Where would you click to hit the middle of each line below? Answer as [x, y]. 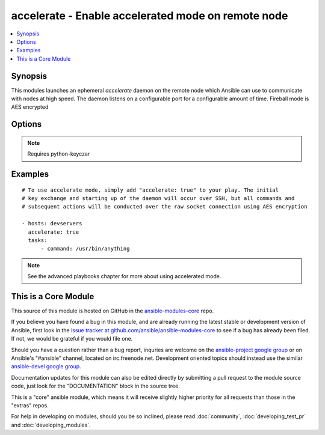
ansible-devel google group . [46, 367]
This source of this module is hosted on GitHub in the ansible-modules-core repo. [113, 311]
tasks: [38, 240]
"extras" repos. [30, 405]
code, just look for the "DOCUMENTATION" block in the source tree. [95, 386]
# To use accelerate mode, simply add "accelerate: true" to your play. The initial [150, 190]
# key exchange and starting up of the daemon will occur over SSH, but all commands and [158, 198]
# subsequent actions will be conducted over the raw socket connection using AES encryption [165, 207]
